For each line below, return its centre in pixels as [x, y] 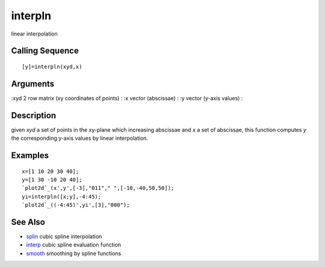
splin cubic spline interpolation [64, 237]
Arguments [33, 83]
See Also [28, 222]
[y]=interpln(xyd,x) [52, 67]
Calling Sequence [45, 51]
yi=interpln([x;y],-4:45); [62, 196]
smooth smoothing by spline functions [74, 253]
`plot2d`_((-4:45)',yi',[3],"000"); [76, 205]
